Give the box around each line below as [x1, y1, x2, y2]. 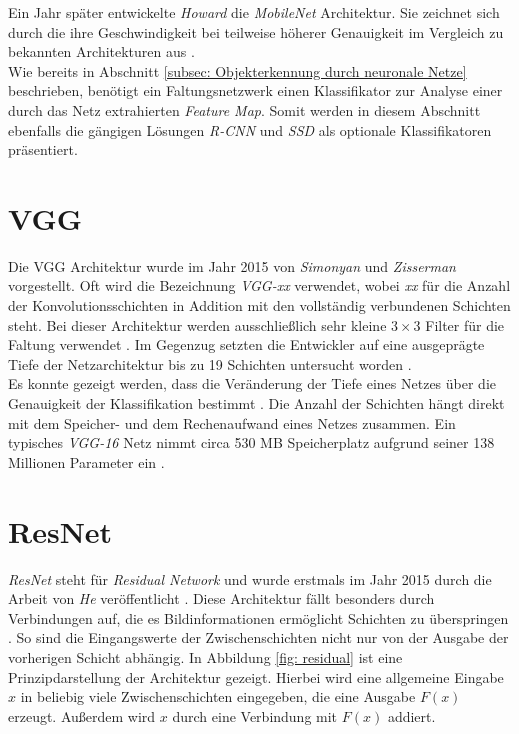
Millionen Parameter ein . [8, 451, 165, 472]
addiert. [387, 705, 436, 726]
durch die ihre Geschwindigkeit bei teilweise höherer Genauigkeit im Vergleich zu [8, 21, 504, 42]
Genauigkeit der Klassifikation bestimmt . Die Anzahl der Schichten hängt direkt [8, 393, 505, 414]
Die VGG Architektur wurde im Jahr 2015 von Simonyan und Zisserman [8, 255, 456, 276]
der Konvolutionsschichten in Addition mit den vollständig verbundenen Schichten [8, 295, 511, 316]
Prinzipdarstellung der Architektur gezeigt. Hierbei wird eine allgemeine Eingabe [8, 666, 504, 687]
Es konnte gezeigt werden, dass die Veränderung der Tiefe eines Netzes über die [8, 373, 496, 394]
